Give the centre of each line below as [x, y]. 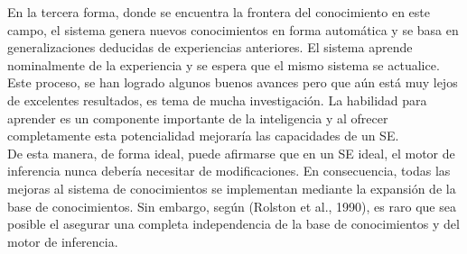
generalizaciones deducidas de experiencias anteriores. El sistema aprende [210, 47]
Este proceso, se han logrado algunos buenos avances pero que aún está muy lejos [233, 82]
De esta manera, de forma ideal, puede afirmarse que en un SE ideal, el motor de [231, 153]
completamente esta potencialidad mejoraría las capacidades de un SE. [203, 136]
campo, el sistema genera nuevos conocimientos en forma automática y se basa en [233, 29]
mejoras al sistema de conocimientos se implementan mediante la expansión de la [232, 188]
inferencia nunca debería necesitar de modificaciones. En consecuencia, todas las [229, 171]
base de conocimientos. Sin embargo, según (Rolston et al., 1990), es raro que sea [232, 206]
